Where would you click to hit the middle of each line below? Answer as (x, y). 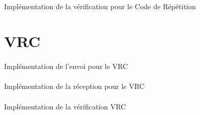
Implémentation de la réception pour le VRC (74, 86)
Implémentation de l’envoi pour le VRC (66, 66)
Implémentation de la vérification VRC (65, 106)
